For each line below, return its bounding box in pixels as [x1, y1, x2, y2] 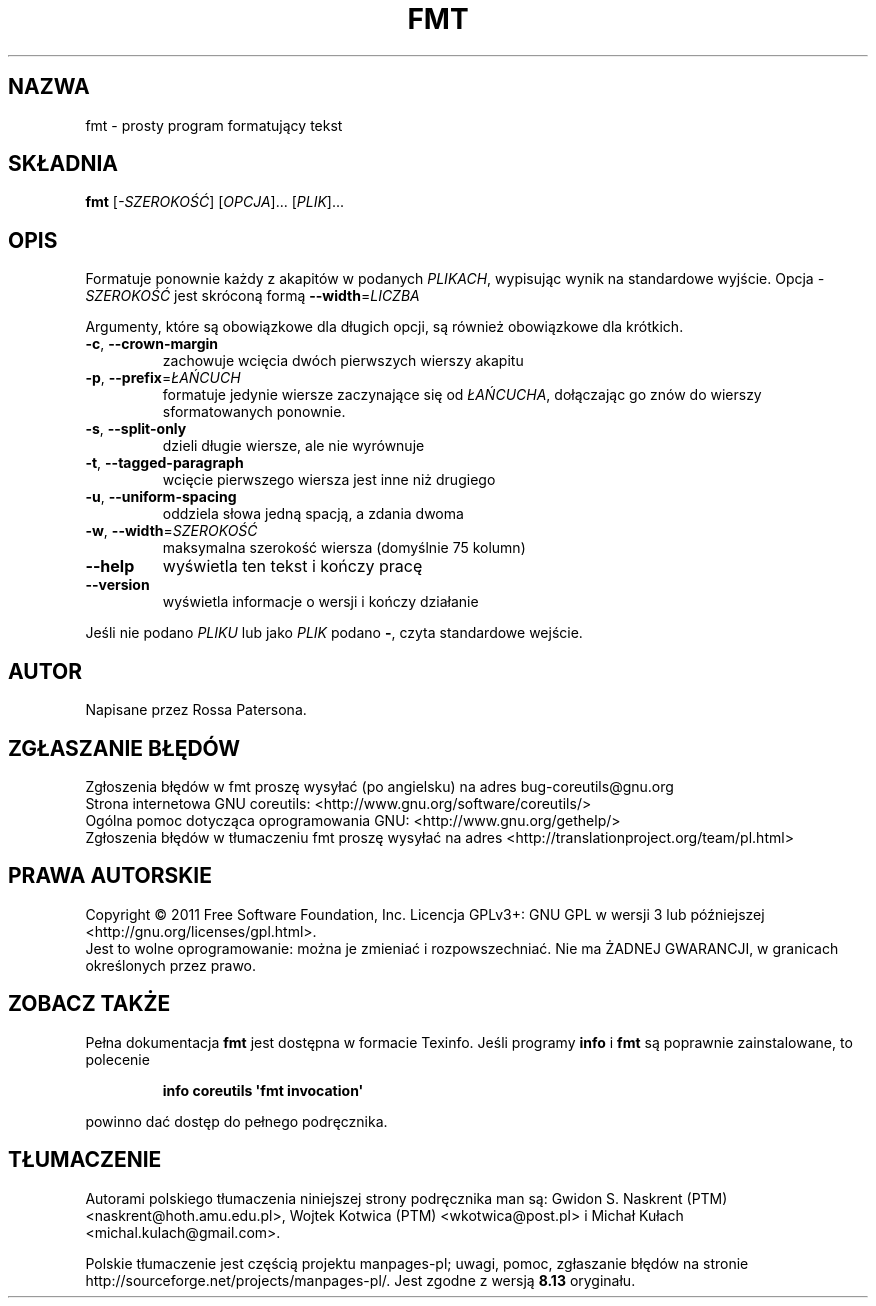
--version [85, 576, 150, 594]
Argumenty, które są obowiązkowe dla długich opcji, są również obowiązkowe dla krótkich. [85, 318, 684, 336]
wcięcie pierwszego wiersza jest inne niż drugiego [162, 471, 496, 489]
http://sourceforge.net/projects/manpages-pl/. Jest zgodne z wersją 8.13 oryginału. [85, 1271, 636, 1289]
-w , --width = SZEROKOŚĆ [85, 522, 258, 540]
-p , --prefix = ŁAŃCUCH [85, 369, 241, 387]
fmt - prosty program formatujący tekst [85, 116, 343, 134]
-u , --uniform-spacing [85, 488, 237, 506]
